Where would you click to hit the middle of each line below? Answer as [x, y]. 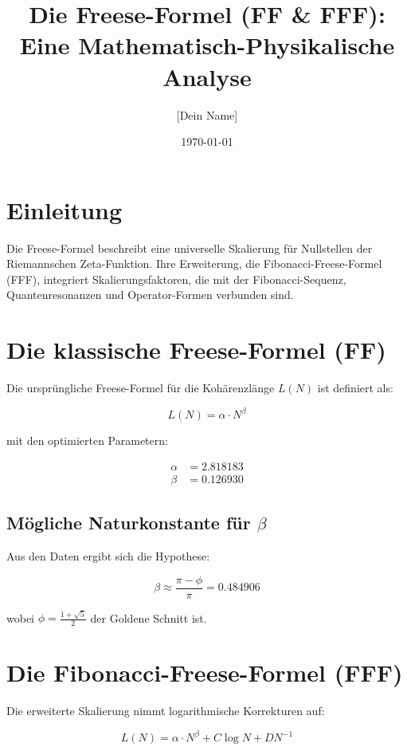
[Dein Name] [207, 114]
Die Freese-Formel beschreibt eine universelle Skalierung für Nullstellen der [190, 248]
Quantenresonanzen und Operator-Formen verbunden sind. [150, 295]
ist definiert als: [355, 388]
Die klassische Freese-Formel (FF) [196, 350]
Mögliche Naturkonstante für [129, 523]
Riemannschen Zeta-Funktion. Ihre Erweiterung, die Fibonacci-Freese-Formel [194, 263]
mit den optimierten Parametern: [87, 440]
